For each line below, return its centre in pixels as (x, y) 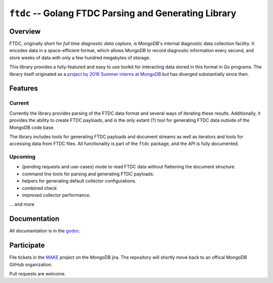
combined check (39, 188)
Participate (27, 245)
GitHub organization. (31, 264)
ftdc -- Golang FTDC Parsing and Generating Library (123, 13)
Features (24, 88)
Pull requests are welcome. (37, 274)
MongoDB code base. (32, 127)
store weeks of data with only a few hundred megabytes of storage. (80, 58)
